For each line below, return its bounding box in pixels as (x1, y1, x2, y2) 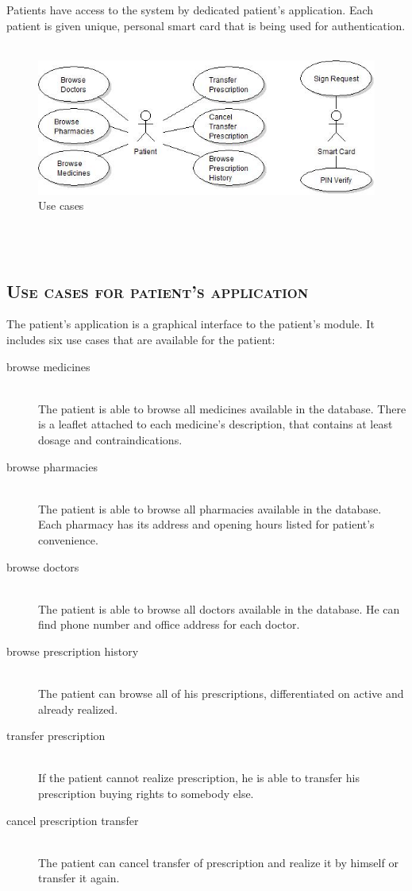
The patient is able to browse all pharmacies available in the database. (38, 500, 382, 517)
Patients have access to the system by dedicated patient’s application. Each (6, 2, 374, 18)
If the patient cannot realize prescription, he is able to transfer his (38, 769, 360, 786)
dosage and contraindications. (38, 431, 183, 447)
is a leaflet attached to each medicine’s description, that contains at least (38, 416, 393, 432)
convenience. (38, 531, 98, 548)
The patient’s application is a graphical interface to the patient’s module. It (6, 316, 375, 332)
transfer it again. (38, 870, 120, 886)
